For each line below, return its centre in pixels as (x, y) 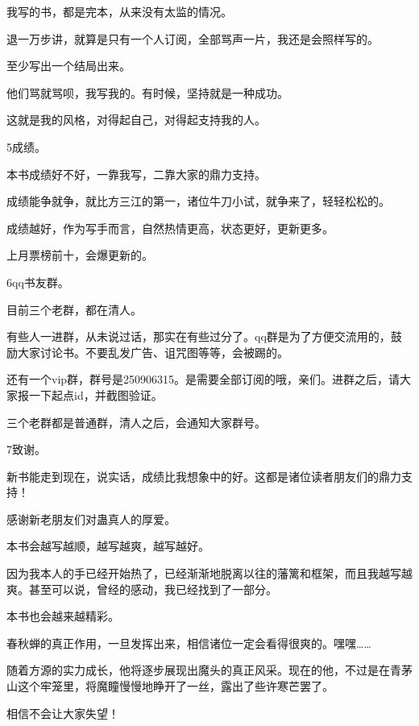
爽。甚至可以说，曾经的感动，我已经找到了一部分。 (142, 589)
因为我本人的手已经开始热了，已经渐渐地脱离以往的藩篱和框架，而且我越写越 (209, 573)
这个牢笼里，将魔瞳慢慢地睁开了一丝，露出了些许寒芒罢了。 (175, 686)
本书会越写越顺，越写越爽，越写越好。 (108, 546)
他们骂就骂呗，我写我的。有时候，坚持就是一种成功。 (147, 92)
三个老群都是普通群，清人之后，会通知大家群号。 (136, 422)
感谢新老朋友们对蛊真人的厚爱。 (91, 519)
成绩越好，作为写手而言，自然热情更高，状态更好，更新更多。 (170, 228)
